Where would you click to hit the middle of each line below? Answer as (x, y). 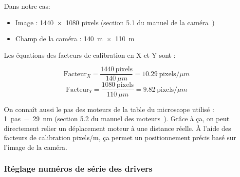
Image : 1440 (34, 22)
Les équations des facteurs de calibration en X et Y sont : (90, 55)
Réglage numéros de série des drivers (78, 169)
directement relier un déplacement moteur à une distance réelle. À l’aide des (118, 128)
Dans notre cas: (27, 6)
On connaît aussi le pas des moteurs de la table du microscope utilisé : (109, 109)
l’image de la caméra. (36, 147)
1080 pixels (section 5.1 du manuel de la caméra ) (140, 22)
